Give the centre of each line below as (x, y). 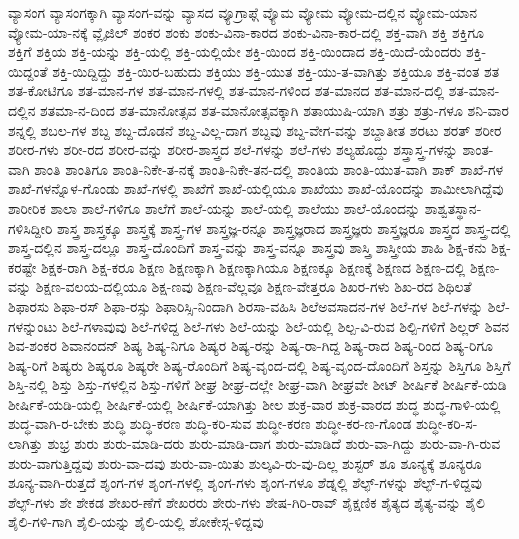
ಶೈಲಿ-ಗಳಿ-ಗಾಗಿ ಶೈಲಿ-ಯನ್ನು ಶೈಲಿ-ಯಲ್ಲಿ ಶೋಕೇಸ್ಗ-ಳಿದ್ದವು (136, 521)
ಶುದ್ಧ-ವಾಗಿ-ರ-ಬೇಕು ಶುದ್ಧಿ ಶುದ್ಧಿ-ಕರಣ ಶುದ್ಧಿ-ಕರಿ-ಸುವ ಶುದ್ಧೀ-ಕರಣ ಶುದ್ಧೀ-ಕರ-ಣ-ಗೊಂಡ (210, 423)
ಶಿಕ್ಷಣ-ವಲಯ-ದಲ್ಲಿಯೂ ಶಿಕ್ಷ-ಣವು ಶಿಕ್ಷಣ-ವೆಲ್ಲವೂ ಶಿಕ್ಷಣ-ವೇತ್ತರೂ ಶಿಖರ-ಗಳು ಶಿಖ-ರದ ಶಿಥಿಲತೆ (253, 286)
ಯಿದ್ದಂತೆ (28, 70)
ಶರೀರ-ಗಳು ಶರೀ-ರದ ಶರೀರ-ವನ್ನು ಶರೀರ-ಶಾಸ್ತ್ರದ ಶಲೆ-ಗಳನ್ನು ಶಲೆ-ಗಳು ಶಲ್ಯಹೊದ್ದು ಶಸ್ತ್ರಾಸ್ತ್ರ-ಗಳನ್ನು (233, 149)
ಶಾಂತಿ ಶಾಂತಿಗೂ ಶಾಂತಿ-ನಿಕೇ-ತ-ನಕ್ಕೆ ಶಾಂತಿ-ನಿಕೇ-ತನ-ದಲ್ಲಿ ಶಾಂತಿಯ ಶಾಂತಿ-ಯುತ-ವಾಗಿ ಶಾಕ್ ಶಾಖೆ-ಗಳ (269, 168)
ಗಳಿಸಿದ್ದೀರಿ (30, 227)
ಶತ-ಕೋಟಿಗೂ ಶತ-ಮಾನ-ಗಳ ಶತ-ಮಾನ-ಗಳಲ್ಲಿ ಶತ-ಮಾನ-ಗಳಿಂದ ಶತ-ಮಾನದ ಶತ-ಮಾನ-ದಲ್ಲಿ (226, 90)
